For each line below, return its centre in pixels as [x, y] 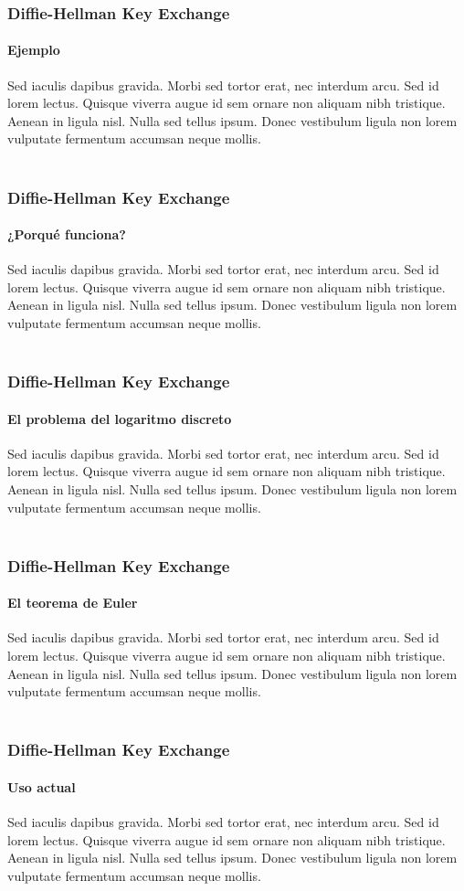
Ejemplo [34, 50]
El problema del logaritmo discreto [120, 418]
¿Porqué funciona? [67, 234]
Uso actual [42, 786]
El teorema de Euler [73, 603]
